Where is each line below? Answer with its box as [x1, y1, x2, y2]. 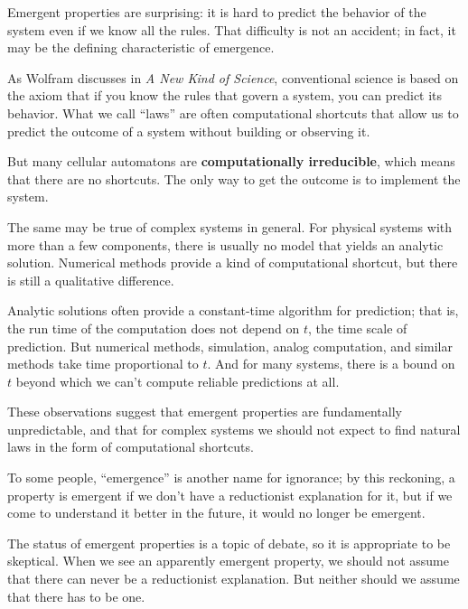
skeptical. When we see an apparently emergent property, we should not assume [7, 551, 449, 570]
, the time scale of [308, 318, 407, 337]
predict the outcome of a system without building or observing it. [7, 121, 370, 140]
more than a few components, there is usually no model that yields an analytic [7, 235, 444, 254]
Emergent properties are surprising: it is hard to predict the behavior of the [7, 3, 426, 21]
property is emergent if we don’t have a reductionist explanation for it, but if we [7, 485, 453, 504]
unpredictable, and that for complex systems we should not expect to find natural [7, 419, 461, 438]
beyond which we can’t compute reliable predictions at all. [15, 371, 340, 390]
